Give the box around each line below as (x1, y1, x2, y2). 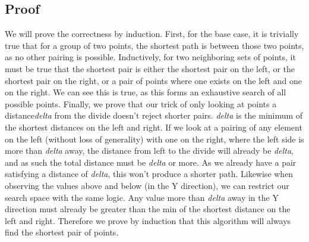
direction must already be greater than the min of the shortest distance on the (5, 203, 291, 215)
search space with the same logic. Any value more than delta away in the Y (5, 191, 279, 203)
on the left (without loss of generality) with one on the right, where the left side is (5, 132, 304, 145)
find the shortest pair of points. (5, 226, 119, 238)
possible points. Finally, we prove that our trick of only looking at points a (5, 97, 277, 110)
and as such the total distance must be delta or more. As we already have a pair (5, 156, 297, 168)
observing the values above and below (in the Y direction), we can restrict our (5, 179, 289, 191)
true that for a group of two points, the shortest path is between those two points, (5, 39, 304, 51)
